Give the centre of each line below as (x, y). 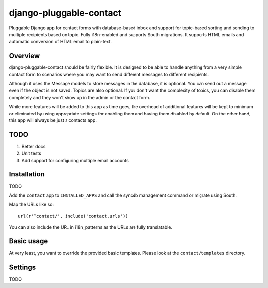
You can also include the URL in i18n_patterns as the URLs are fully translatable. (91, 227)
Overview (25, 56)
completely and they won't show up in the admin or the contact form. (80, 97)
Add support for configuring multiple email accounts (75, 160)
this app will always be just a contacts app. (53, 120)
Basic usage (29, 241)
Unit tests (32, 153)
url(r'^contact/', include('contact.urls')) (73, 216)
